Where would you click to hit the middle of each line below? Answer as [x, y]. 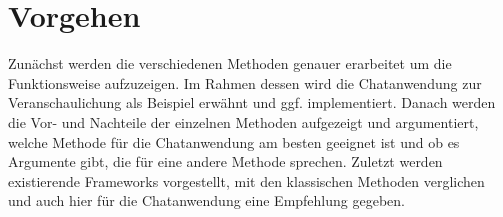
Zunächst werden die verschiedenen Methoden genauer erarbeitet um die [230, 63]
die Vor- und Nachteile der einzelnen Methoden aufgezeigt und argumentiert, [243, 121]
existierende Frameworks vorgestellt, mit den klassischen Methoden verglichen [246, 180]
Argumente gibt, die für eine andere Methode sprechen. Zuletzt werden [225, 161]
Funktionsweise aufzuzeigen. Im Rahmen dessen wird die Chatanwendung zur [245, 82]
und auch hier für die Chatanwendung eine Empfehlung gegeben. [206, 200]
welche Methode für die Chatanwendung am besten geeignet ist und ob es [234, 141]
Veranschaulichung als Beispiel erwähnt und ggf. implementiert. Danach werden [252, 102]
